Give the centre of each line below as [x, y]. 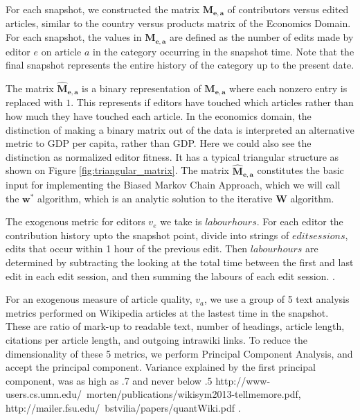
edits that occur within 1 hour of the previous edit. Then [127, 248]
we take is [181, 221]
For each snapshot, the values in [74, 37]
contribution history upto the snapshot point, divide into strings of [147, 235]
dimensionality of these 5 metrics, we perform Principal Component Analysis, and [179, 353]
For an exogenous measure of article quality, [99, 299]
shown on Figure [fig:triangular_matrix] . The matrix [117, 170]
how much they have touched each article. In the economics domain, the [159, 115]
